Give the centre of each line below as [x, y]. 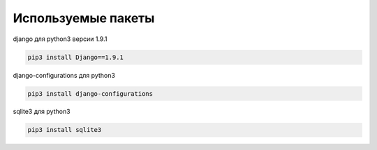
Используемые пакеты [84, 18]
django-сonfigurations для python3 [64, 75]
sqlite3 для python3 [42, 112]
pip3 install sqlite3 [65, 130]
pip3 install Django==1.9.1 [75, 57]
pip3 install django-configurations [90, 93]
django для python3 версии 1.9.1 [60, 39]
